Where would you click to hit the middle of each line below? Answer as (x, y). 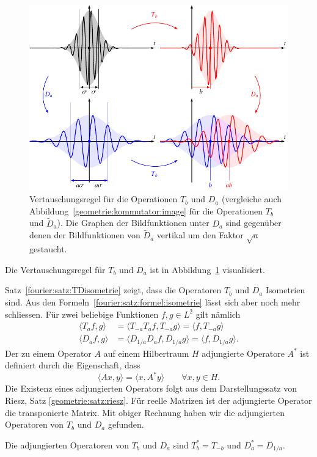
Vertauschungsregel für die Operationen (104, 199)
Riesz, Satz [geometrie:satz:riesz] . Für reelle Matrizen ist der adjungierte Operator (158, 400)
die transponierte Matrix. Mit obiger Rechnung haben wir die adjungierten (145, 412)
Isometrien (285, 290)
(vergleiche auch (252, 199)
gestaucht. (48, 249)
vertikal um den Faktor (200, 235)
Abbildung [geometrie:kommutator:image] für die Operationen (146, 210)
